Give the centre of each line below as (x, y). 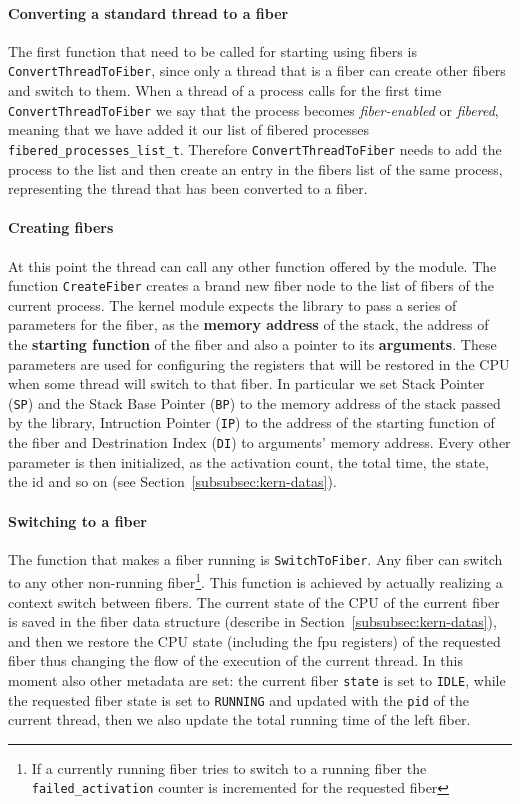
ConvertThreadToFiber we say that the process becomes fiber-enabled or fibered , (253, 109)
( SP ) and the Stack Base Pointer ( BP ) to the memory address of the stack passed (254, 402)
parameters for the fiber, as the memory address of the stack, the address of (248, 324)
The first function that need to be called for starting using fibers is (212, 50)
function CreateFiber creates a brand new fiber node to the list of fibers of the (251, 285)
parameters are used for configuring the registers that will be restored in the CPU (259, 363)
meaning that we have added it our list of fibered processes (188, 129)
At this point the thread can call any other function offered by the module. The (252, 265)
